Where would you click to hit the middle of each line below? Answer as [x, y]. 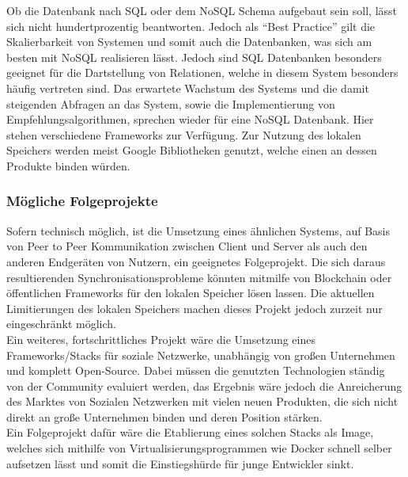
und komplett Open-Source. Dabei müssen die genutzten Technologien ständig [196, 370]
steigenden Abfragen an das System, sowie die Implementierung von [171, 103]
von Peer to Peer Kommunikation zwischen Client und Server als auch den [187, 246]
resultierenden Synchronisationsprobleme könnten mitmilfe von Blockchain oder [199, 277]
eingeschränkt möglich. [61, 324]
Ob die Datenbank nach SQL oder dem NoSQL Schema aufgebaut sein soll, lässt [202, 10]
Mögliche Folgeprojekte [82, 201]
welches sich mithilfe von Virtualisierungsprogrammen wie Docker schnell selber [199, 448]
